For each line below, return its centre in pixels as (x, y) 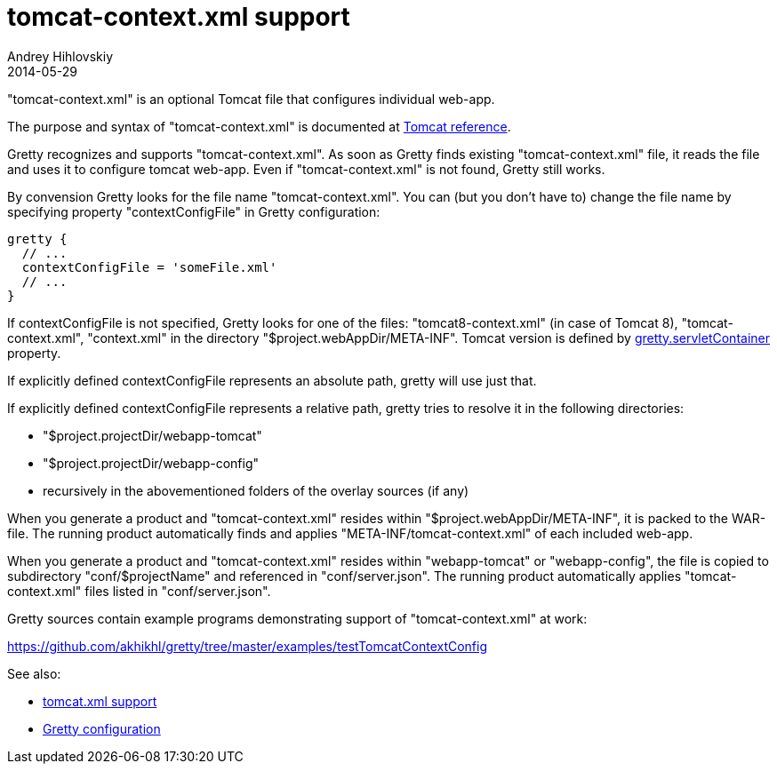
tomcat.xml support (100, 701)
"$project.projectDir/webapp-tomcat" (152, 435)
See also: (34, 673)
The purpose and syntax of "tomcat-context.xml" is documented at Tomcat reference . (259, 126)
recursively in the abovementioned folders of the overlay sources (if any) (256, 490)
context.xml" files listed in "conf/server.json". (139, 591)
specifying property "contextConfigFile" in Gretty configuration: (194, 211)
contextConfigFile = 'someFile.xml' (149, 267)
